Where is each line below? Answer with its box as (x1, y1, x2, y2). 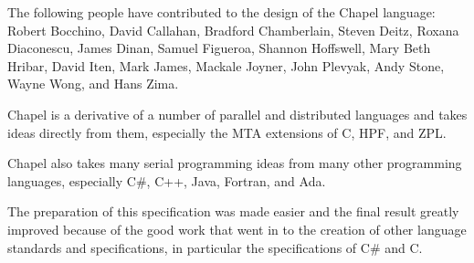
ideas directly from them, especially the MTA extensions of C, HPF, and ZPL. (7, 122, 447, 142)
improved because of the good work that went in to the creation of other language (7, 219, 467, 238)
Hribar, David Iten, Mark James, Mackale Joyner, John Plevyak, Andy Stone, (7, 56, 445, 75)
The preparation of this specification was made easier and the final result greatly (7, 202, 459, 221)
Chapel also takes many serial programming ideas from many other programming (7, 153, 462, 173)
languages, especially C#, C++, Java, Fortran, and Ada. (7, 171, 326, 190)
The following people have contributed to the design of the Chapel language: (7, 3, 436, 21)
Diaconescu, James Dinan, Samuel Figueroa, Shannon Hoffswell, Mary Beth (7, 38, 431, 58)
